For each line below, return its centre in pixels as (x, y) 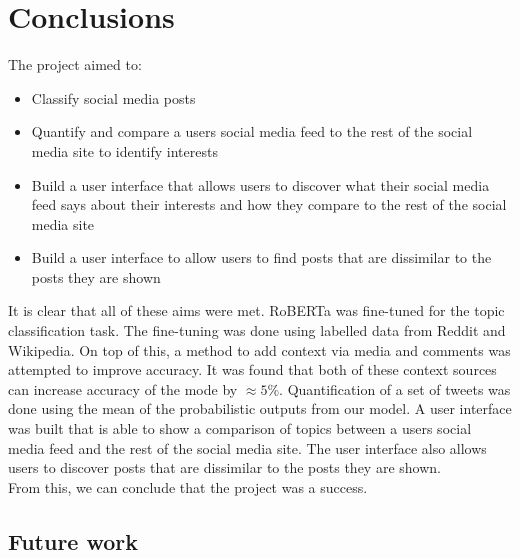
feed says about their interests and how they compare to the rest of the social (269, 204)
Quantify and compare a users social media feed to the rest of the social (252, 131)
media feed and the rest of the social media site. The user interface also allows (247, 447)
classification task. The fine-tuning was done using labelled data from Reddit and (257, 330)
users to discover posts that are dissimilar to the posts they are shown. (224, 467)
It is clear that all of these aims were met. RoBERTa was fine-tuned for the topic (256, 310)
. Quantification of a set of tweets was (395, 388)
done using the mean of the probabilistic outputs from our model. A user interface (260, 408)
